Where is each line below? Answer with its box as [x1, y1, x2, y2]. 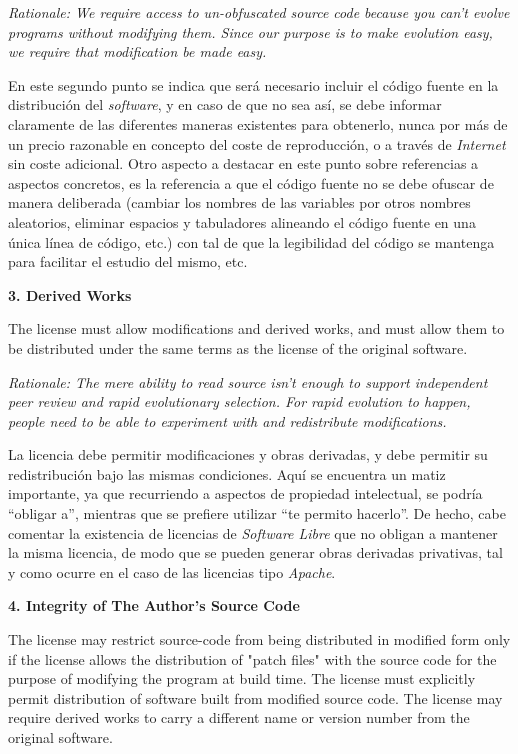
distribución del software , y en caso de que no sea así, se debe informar [8, 94, 442, 115]
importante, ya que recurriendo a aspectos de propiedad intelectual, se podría [8, 483, 483, 504]
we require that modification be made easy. [8, 41, 267, 62]
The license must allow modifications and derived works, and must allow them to [8, 318, 505, 339]
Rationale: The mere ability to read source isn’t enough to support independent [8, 371, 488, 392]
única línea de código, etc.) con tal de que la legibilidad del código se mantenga [8, 231, 495, 252]
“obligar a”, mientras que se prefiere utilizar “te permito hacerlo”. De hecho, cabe [8, 503, 506, 524]
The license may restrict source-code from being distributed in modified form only [8, 629, 511, 650]
